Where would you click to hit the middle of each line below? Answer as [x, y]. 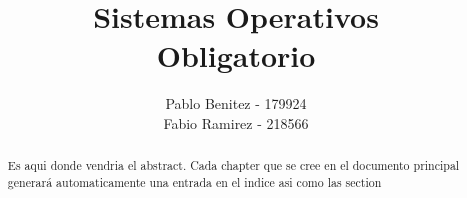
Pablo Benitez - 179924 [236, 103]
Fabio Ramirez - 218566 [236, 122]
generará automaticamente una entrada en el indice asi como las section [194, 181]
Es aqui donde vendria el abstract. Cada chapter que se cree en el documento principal [233, 165]
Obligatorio [236, 55]
